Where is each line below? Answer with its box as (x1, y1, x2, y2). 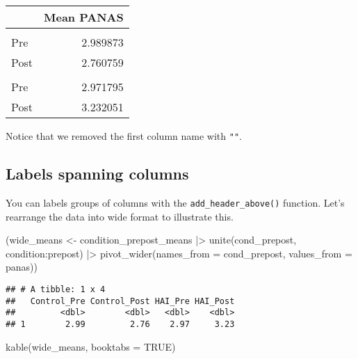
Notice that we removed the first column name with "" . (6, 129, 242, 143)
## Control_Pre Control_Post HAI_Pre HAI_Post (6, 296, 235, 306)
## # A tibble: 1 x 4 (6, 284, 106, 294)
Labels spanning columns (6, 163, 189, 184)
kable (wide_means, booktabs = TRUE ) (6, 339, 176, 353)
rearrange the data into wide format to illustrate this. (6, 209, 234, 223)
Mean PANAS (43, 9, 124, 25)
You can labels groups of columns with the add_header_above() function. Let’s (6, 195, 345, 209)
